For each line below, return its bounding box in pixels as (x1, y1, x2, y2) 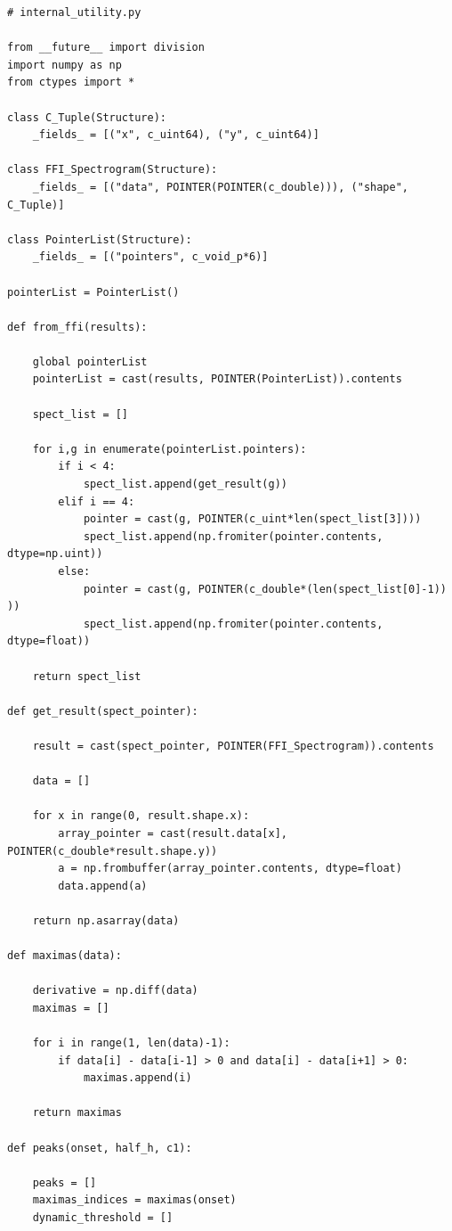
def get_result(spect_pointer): (7, 704, 198, 718)
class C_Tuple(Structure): (7, 111, 166, 124)
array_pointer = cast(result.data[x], (58, 826, 287, 840)
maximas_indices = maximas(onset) (32, 1194, 237, 1207)
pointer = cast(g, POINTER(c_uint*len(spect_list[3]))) (83, 513, 422, 526)
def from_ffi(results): (7, 320, 148, 333)
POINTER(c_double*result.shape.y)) (7, 844, 218, 858)
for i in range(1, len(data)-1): (32, 1037, 230, 1050)
